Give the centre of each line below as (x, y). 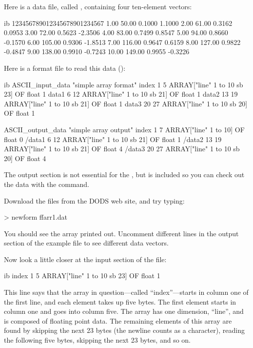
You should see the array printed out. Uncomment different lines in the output (121, 233)
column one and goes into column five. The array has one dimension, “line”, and (124, 311)
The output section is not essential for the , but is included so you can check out (124, 174)
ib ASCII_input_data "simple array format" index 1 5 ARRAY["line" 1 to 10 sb (124, 84)
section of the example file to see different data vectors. (86, 243)
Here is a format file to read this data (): (65, 68)
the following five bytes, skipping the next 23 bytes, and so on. (97, 340)
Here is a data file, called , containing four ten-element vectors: (98, 6)
